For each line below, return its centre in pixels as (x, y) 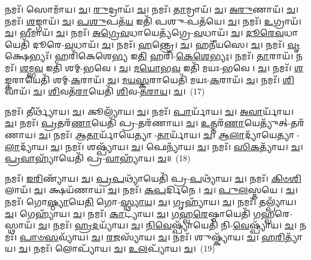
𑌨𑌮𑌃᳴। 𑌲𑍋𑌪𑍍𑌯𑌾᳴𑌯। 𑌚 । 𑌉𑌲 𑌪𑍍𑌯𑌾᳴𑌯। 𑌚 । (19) (124, 248)
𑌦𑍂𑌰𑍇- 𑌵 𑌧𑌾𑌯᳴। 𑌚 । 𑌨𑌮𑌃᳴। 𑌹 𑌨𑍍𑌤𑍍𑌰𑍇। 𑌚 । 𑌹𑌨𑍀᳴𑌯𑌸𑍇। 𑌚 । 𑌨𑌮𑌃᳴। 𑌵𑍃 (166, 44)
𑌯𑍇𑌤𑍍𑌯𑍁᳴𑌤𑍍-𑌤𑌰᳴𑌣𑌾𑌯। (275, 123)
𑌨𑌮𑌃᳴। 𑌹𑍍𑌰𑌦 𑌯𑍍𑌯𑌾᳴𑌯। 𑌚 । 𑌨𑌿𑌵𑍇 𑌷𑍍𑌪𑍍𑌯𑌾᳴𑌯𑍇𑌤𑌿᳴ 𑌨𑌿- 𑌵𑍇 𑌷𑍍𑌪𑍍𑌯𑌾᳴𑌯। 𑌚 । (175, 225)
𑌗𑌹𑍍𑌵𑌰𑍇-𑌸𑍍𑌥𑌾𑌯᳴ (273, 213)
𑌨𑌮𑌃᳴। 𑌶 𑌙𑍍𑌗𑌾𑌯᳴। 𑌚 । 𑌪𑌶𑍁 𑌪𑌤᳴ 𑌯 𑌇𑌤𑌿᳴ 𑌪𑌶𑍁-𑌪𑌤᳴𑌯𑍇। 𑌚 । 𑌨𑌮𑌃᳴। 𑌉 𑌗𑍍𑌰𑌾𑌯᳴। (153, 21)
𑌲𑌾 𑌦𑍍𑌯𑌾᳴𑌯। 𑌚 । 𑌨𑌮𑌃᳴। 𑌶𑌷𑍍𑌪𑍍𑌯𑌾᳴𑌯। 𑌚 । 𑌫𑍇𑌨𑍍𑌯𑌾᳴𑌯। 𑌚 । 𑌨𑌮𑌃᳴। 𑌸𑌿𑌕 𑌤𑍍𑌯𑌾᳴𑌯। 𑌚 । (154, 146)
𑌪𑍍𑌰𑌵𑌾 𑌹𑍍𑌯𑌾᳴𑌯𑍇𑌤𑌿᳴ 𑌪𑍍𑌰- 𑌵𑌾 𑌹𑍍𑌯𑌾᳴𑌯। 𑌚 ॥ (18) (98, 158)
